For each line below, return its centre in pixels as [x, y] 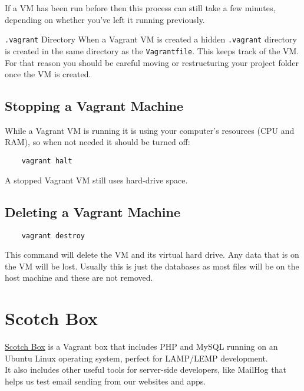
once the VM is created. [48, 74]
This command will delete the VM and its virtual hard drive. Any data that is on [152, 254]
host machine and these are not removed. [79, 277]
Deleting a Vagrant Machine [93, 211]
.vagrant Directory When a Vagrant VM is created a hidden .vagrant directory [151, 39]
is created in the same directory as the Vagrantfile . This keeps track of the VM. [152, 50]
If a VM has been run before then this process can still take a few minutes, [140, 8]
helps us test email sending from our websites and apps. [105, 381]
